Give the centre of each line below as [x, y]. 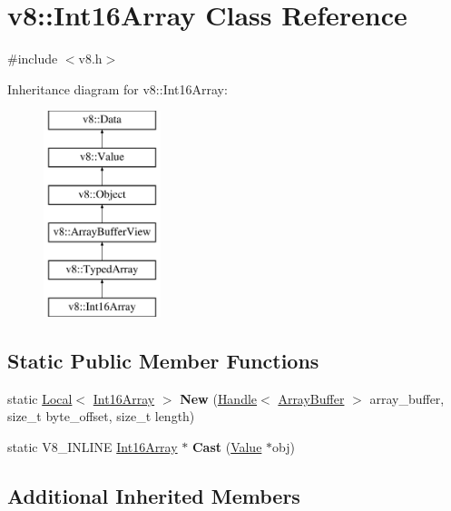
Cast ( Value [227, 447]
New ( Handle [219, 398]
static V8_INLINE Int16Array [93, 447]
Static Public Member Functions [163, 361]
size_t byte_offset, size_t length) [101, 416]
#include [33, 59]
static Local [40, 398]
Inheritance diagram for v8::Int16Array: [118, 88]
